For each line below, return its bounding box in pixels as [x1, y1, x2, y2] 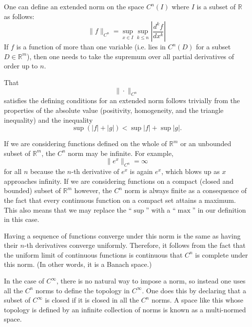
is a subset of [196, 1, 236, 11]
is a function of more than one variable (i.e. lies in [16, 42, 166, 52]
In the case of [4, 276, 44, 286]
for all [4, 166, 22, 176]
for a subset [195, 42, 231, 52]
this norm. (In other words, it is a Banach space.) [4, 259, 152, 269]
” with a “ [146, 204, 176, 215]
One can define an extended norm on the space [4, 1, 144, 11]
